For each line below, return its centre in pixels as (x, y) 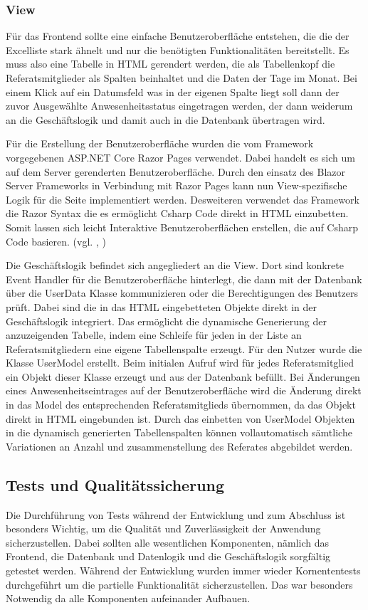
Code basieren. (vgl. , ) (56, 241)
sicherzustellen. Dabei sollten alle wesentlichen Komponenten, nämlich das (168, 542)
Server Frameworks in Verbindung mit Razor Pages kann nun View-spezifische (177, 185)
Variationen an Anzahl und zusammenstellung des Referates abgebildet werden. (179, 446)
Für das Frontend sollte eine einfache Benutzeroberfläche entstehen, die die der (178, 36)
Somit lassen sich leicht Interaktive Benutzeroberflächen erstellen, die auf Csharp (182, 227)
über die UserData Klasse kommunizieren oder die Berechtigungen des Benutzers (182, 293)
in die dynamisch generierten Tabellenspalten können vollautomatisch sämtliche (179, 432)
